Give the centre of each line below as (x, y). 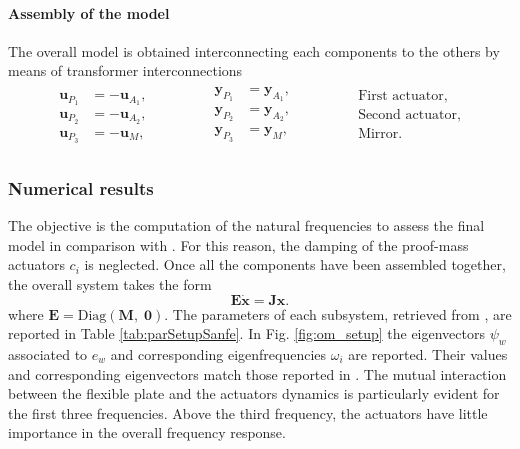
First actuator (401, 96)
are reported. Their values (428, 353)
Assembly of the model (89, 12)
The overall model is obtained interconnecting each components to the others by (254, 50)
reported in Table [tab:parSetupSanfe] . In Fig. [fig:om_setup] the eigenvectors (246, 333)
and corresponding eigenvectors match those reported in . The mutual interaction (257, 373)
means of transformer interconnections (125, 70)
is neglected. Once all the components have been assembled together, (295, 264)
